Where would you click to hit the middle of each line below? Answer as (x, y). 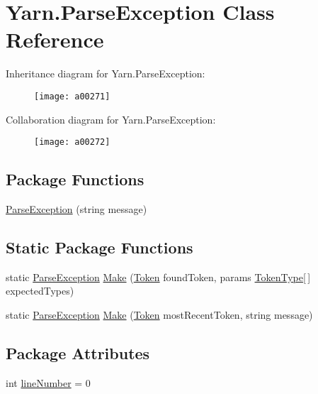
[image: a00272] (72, 142)
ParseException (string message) (76, 209)
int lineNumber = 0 (48, 382)
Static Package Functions (100, 247)
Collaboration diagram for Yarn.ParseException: (111, 119)
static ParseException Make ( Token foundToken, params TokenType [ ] (158, 277)
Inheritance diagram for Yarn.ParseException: (106, 73)
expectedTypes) (40, 291)
